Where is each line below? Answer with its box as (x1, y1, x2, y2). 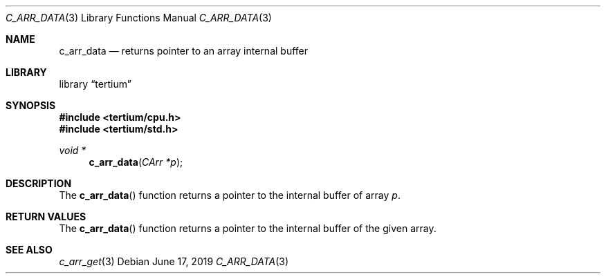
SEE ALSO (6, 244, 53, 256)
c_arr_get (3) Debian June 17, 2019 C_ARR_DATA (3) (59, 256, 289, 267)
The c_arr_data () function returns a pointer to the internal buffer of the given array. (59, 222, 437, 234)
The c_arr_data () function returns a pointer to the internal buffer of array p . (59, 189, 401, 201)
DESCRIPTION (6, 177, 72, 189)
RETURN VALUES (6, 211, 86, 222)
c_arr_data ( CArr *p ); (89, 156, 183, 168)
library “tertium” (59, 78, 131, 90)
